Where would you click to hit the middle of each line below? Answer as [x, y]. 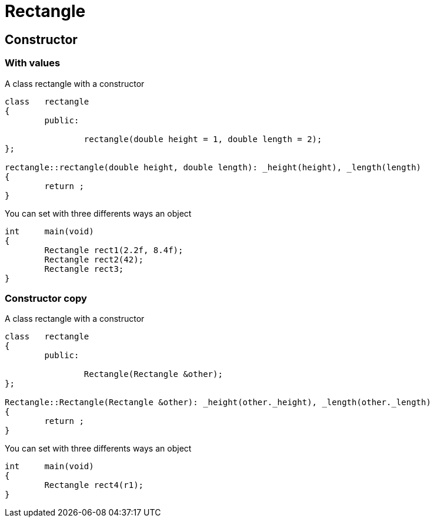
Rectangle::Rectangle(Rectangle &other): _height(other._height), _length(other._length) [218, 403]
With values [33, 63]
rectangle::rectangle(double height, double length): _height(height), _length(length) [213, 167]
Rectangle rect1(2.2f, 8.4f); [114, 250]
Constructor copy [46, 298]
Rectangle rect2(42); [94, 259]
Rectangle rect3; [84, 269]
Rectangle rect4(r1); [94, 485]
